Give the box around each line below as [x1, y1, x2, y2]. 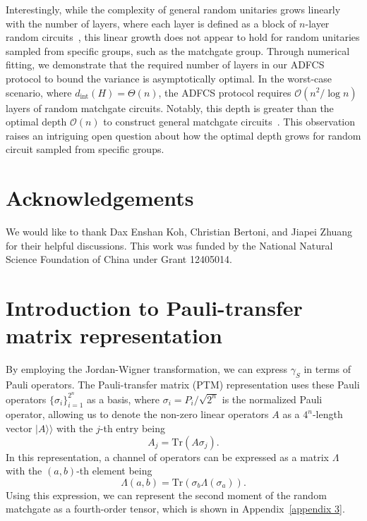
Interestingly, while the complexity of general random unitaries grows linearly [6, 2, 341, 16]
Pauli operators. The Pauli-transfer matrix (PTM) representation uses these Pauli [6, 376, 360, 391]
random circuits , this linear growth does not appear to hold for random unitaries [6, 30, 360, 44]
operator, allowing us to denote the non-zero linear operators [6, 407, 269, 422]
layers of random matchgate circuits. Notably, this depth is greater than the [6, 100, 334, 115]
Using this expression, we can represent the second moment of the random [6, 487, 327, 502]
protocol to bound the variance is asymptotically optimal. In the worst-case [6, 71, 332, 85]
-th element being [76, 463, 152, 478]
